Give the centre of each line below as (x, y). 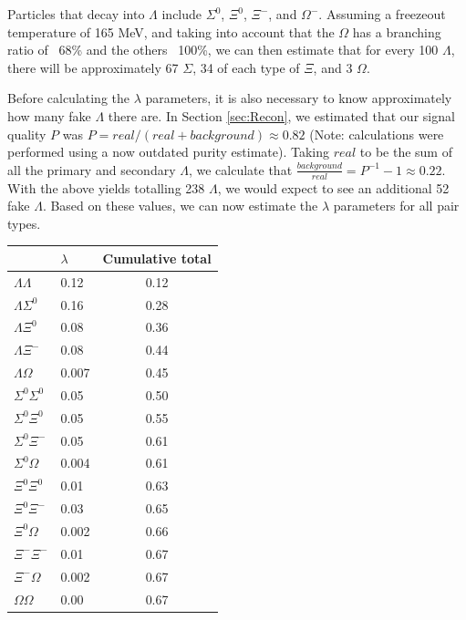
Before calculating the (69, 98)
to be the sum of (406, 152)
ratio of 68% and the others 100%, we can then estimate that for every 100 (223, 50)
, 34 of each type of (246, 67)
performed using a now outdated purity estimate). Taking (169, 152)
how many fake (49, 115)
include (182, 14)
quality (27, 134)
